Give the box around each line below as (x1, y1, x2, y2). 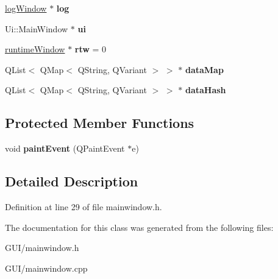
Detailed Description (5, 172, 138, 191)
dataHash (185, 83, 226, 96)
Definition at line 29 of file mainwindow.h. (5, 200, 162, 213)
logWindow (5, 2, 47, 14)
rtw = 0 (74, 43, 107, 55)
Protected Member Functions (5, 113, 194, 132)
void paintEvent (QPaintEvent (5, 142, 125, 155)
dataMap (185, 63, 224, 76)
